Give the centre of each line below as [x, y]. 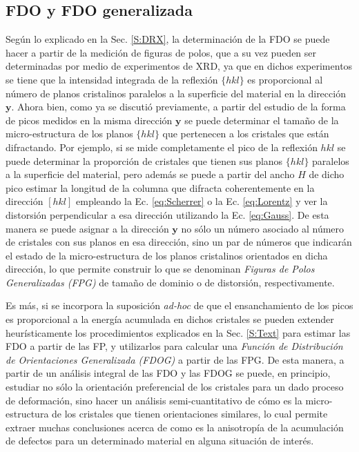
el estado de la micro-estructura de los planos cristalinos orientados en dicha [167, 255]
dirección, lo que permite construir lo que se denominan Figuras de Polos [160, 269]
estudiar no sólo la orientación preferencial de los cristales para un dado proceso [175, 387]
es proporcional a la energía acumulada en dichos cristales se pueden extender [170, 319]
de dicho [327, 174]
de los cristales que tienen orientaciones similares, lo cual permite [190, 414]
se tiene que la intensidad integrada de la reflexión [112, 79]
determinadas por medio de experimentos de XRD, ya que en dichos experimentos [179, 66]
